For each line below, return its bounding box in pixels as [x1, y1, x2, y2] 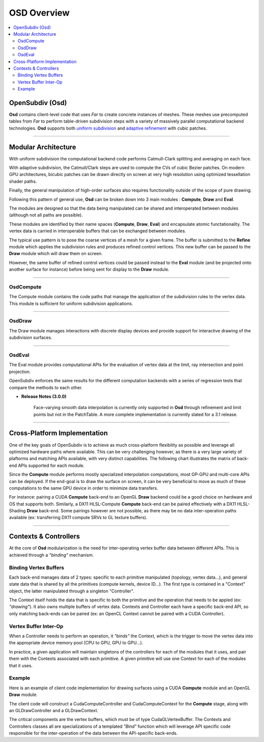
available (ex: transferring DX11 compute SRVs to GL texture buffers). [9, 515, 148, 521]
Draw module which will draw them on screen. [9, 251, 103, 257]
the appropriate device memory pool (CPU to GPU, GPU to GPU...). [9, 640, 143, 646]
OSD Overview [9, 7, 70, 18]
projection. [9, 369, 31, 374]
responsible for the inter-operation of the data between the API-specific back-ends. [9, 730, 178, 736]
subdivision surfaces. [9, 335, 52, 341]
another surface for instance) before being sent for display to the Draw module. [9, 266, 170, 272]
